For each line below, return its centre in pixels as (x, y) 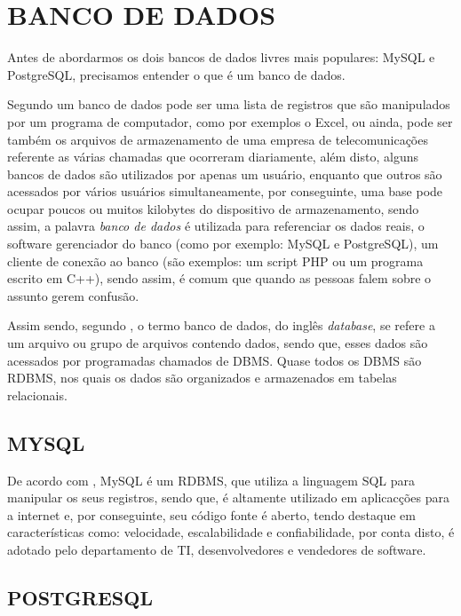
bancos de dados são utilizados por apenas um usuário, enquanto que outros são (225, 174)
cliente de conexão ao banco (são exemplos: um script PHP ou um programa (215, 261)
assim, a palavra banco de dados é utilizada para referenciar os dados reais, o (216, 226)
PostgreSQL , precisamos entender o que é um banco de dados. (176, 74)
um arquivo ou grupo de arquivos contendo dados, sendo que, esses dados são (218, 343)
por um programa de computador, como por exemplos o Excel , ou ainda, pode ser (230, 121)
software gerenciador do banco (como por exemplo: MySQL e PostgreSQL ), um (223, 244)
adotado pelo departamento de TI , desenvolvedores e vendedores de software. (217, 549)
